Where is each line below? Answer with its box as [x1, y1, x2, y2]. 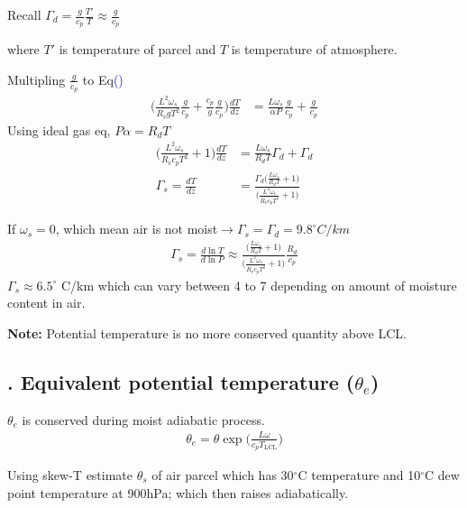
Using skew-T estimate [7, 465, 133, 484]
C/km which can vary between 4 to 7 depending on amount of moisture [60, 275, 457, 294]
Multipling [7, 69, 66, 88]
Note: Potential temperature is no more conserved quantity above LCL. [7, 323, 407, 342]
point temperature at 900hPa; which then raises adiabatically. [7, 483, 349, 502]
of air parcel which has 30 [151, 465, 294, 484]
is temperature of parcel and [59, 40, 216, 59]
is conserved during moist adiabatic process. [22, 410, 265, 429]
